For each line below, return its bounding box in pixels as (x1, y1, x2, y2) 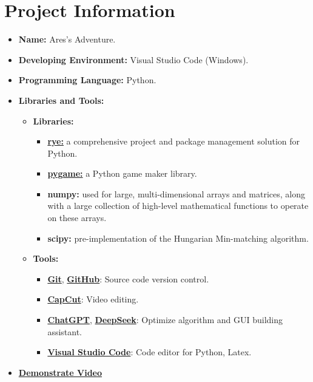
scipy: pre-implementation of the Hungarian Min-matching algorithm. (47, 231, 309, 244)
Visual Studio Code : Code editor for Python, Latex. (47, 346, 252, 358)
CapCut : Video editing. (47, 293, 139, 305)
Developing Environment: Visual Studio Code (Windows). (18, 53, 249, 66)
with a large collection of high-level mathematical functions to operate (47, 199, 309, 212)
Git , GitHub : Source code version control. (47, 272, 209, 285)
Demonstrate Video (18, 366, 103, 378)
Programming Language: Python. (18, 73, 156, 86)
